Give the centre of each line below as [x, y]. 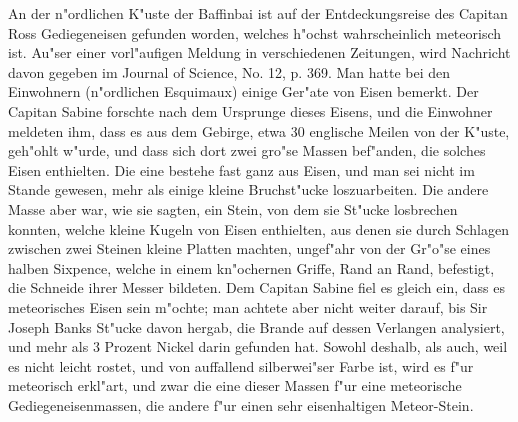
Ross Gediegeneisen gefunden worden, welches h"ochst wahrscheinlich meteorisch [255, 32]
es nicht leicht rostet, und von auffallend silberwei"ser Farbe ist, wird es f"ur [241, 365]
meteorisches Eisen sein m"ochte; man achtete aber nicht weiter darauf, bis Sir [248, 306]
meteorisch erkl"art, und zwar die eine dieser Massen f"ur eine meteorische [235, 385]
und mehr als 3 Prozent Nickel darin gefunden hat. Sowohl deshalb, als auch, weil [258, 346]
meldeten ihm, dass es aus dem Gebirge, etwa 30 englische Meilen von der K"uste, [259, 130]
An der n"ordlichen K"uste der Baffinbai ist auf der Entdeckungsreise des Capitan [258, 13]
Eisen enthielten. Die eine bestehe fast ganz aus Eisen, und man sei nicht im [241, 169]
